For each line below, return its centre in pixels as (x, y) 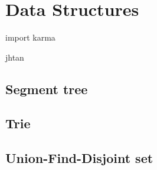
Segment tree (47, 89)
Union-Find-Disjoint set (79, 158)
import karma (30, 37)
